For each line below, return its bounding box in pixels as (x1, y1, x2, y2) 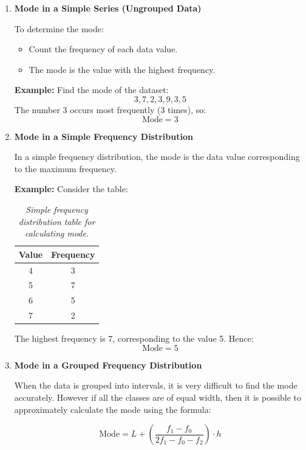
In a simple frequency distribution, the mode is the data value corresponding (14, 150, 300, 163)
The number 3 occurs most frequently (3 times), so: (14, 103, 206, 116)
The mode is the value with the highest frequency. (29, 63, 216, 75)
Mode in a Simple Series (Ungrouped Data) (14, 2, 202, 14)
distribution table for (18, 215, 95, 227)
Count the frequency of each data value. (29, 43, 178, 55)
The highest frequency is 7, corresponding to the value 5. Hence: (14, 332, 254, 345)
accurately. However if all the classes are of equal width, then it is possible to (14, 390, 302, 403)
